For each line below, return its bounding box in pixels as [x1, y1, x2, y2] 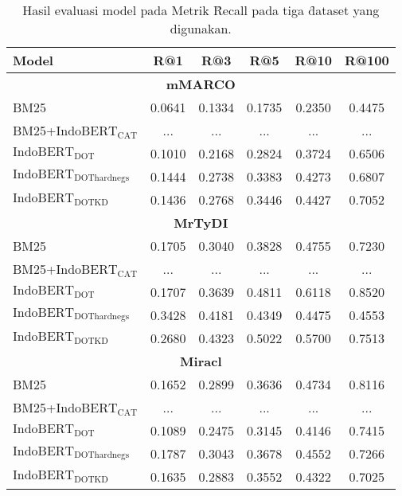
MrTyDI [174, 213, 228, 232]
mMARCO [166, 75, 236, 93]
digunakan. [170, 19, 232, 37]
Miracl [180, 352, 222, 370]
